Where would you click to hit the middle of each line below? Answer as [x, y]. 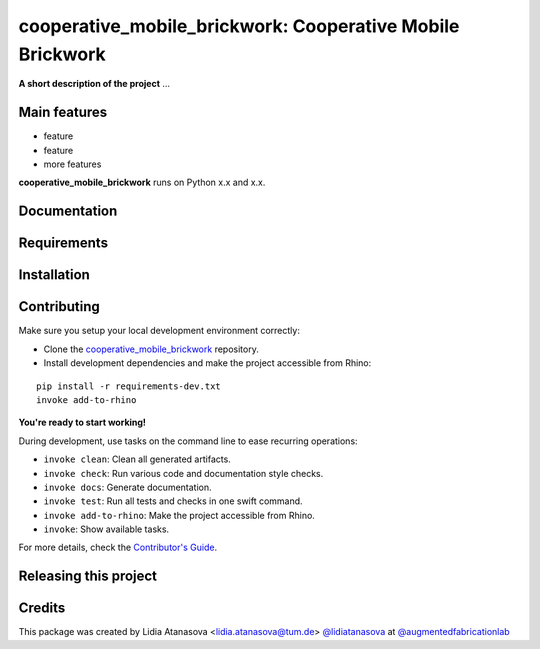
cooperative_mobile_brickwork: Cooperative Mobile [239, 26]
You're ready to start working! [82, 422]
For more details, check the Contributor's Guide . [118, 547]
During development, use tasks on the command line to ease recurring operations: [188, 441]
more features [72, 164]
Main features [63, 112]
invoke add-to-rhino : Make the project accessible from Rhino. [179, 515]
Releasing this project [88, 576]
